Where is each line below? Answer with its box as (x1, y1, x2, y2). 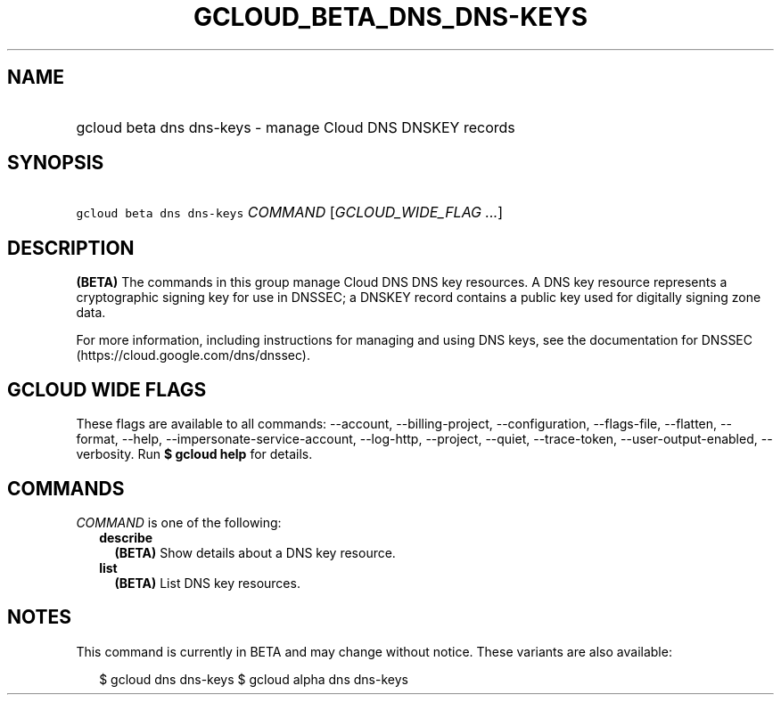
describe (99, 529, 153, 545)
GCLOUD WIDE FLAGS (7, 378, 207, 401)
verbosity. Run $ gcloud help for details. (76, 446, 313, 462)
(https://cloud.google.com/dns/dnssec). (76, 347, 310, 363)
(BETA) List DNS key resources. (114, 575, 300, 591)
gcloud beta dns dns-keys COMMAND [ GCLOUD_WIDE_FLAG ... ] (76, 203, 504, 222)
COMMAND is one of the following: (76, 514, 282, 530)
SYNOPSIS (7, 151, 104, 175)
